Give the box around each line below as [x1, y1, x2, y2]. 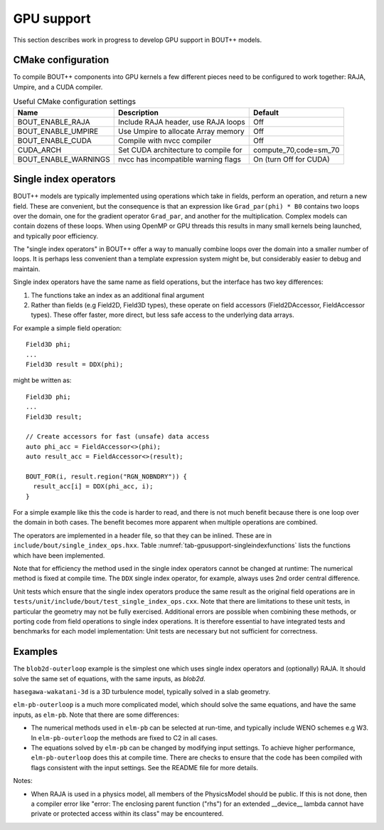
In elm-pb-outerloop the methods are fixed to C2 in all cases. [31, 733, 218, 742]
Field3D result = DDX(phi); [26, 360, 124, 368]
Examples [13, 646, 58, 658]
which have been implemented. [13, 551, 105, 560]
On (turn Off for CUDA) [252, 154, 330, 164]
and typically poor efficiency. [13, 231, 99, 240]
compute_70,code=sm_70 [252, 145, 340, 154]
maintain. [13, 264, 41, 273]
